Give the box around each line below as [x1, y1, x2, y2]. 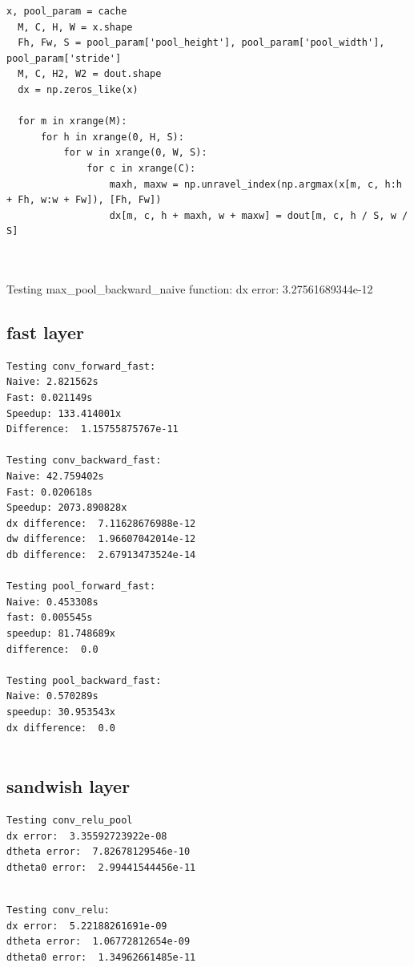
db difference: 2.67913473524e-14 [6, 549, 196, 561]
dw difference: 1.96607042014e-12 [6, 533, 196, 545]
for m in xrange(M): [18, 115, 127, 127]
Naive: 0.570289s [6, 690, 98, 702]
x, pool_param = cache [6, 6, 127, 17]
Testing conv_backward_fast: [6, 455, 162, 467]
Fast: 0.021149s [6, 392, 93, 404]
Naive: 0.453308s [6, 596, 98, 608]
